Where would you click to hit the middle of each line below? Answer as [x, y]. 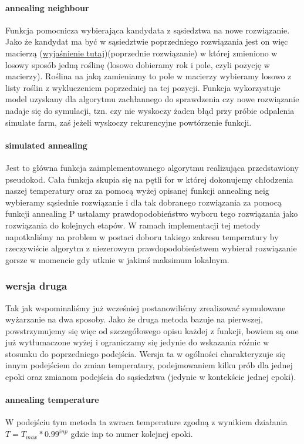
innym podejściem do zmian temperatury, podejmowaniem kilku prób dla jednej [149, 365]
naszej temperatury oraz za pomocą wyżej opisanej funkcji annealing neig [137, 191]
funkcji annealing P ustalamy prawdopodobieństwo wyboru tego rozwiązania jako [152, 213]
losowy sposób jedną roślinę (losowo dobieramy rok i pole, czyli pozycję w [138, 64]
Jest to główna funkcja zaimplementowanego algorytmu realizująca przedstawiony [152, 167]
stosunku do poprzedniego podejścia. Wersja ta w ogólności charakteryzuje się [145, 353]
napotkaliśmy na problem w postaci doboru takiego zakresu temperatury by [142, 236]
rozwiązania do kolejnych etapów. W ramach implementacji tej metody [133, 225]
